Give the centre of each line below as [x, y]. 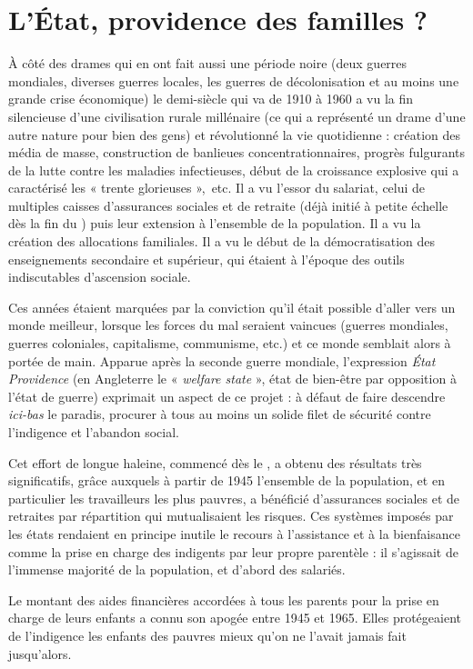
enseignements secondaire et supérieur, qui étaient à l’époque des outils [206, 259]
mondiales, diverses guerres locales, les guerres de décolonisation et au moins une [234, 80]
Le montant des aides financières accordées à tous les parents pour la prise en [224, 599]
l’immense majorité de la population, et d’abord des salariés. [177, 569]
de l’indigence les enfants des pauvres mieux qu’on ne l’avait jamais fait [207, 635]
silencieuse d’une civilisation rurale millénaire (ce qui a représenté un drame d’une [237, 116]
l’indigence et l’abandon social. [94, 432]
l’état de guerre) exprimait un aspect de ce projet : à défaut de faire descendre [227, 396]
